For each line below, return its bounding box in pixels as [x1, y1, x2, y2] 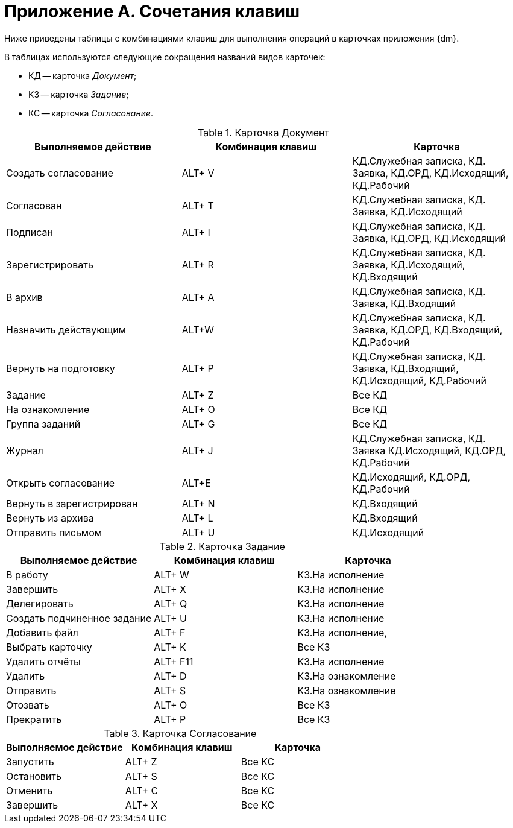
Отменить [6, 784, 53, 797]
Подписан [6, 226, 53, 238]
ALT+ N [181, 497, 215, 510]
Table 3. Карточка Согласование [104, 727, 257, 739]
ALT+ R [181, 258, 214, 271]
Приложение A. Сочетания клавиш [4, 1, 300, 22]
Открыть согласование [6, 476, 115, 489]
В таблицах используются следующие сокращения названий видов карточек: [4, 51, 326, 62]
